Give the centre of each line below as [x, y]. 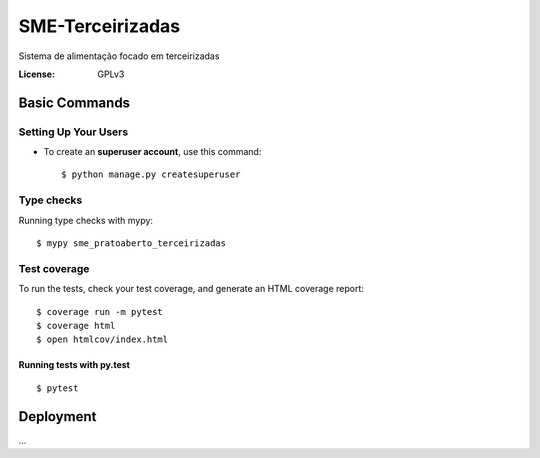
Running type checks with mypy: [86, 220]
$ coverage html [76, 325]
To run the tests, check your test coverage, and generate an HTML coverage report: [191, 289]
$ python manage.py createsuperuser [151, 174]
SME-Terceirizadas [99, 26]
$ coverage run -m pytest [100, 311]
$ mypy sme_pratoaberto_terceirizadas [131, 243]
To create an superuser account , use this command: [152, 152]
